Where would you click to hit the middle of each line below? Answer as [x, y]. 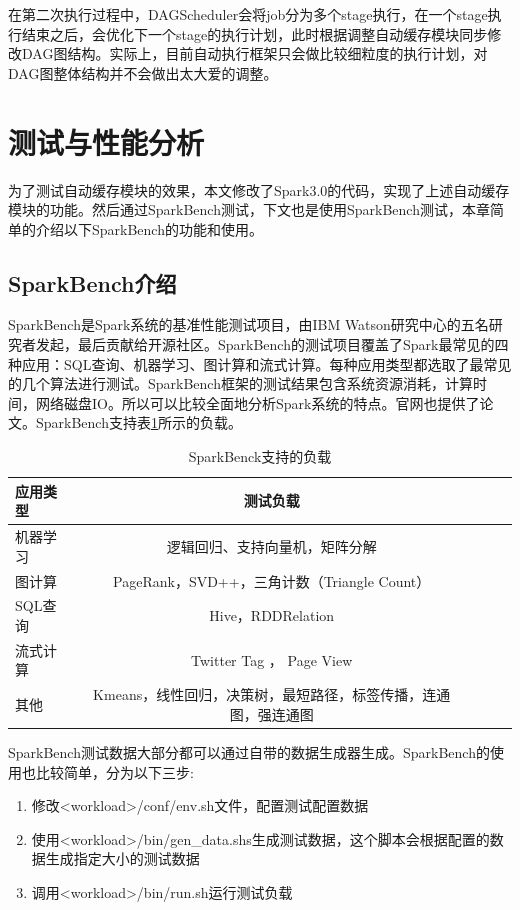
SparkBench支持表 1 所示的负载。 [138, 422]
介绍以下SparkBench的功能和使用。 [149, 228]
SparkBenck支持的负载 [260, 456]
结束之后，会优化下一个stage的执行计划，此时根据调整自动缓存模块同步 [254, 33]
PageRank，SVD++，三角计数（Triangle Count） [272, 580]
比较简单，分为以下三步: [114, 771]
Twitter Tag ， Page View [272, 659]
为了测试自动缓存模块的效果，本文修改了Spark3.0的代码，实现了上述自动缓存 [259, 189]
